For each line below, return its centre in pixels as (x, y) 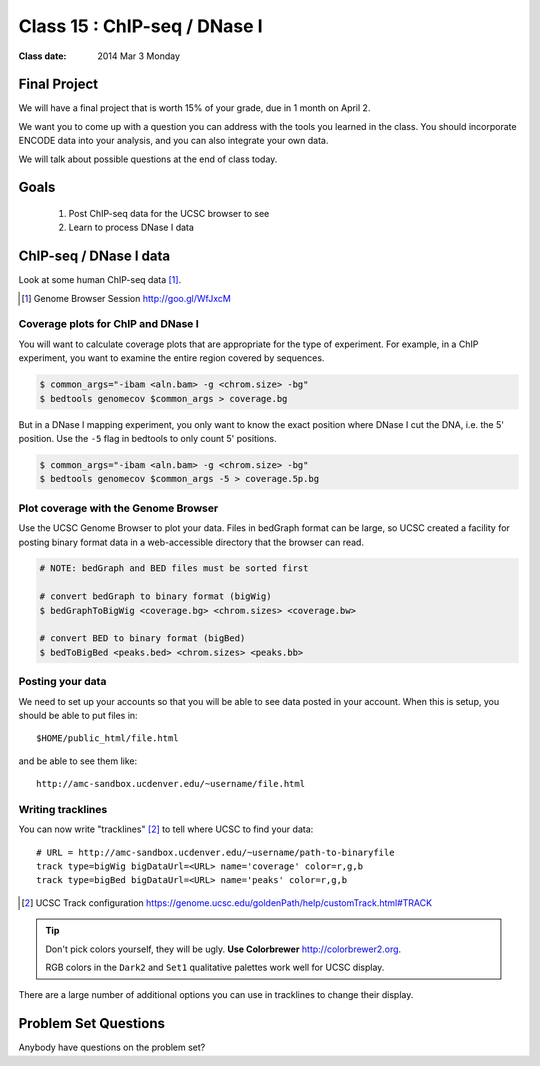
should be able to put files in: (78, 715)
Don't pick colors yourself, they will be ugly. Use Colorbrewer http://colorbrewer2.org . (223, 949)
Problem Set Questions (91, 1023)
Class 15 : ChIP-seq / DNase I (141, 26)
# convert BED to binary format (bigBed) (142, 638)
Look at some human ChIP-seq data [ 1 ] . (100, 280)
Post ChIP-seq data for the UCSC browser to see (169, 214)
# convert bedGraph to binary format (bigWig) (155, 596)
